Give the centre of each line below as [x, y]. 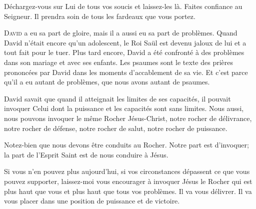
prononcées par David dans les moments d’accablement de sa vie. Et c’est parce [126, 72]
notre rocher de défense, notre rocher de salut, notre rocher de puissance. [116, 128]
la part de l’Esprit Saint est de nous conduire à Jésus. [86, 154]
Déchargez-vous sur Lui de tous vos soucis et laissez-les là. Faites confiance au [123, 6]
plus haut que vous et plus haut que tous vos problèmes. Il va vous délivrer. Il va [128, 191]
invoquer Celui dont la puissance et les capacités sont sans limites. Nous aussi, [124, 108]
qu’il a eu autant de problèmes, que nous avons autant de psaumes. [107, 82]
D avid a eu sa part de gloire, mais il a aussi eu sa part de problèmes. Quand [121, 33]
